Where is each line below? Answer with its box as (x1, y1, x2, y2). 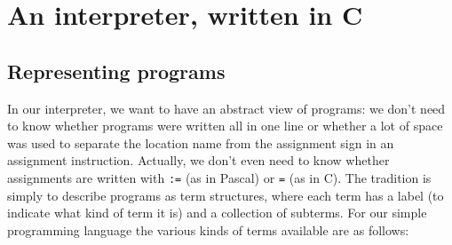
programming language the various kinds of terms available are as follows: (7, 220, 409, 239)
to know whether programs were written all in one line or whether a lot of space (7, 116, 443, 135)
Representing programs (7, 57, 226, 84)
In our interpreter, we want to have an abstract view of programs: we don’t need (7, 99, 446, 117)
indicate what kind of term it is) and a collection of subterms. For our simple (7, 203, 427, 222)
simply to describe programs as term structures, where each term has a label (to (7, 186, 444, 204)
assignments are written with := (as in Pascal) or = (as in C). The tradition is (7, 168, 432, 186)
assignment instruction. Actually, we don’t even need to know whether (7, 151, 390, 170)
